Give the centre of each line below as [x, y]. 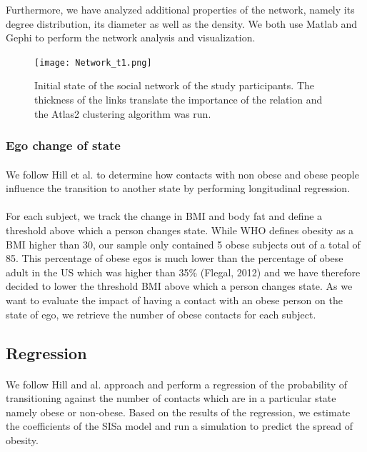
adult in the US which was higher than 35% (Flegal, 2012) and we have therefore [183, 272]
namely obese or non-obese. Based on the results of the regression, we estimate [178, 412]
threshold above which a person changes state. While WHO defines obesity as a [180, 230]
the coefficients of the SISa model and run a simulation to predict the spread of [180, 426]
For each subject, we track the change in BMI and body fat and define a [164, 216]
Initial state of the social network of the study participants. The [174, 85]
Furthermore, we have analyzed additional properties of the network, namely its [180, 9]
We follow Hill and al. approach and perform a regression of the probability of [177, 384]
